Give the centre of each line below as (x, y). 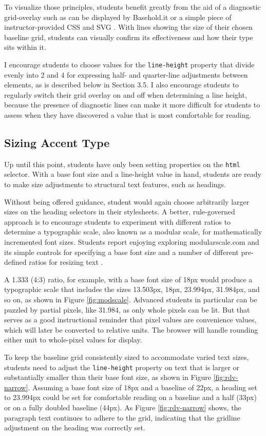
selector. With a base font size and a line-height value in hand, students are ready (133, 174)
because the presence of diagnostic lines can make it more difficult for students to (132, 105)
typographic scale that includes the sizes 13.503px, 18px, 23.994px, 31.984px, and (132, 289)
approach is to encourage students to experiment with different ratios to (118, 221)
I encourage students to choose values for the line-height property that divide (129, 64)
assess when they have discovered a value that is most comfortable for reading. (128, 115)
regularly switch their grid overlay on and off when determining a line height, (126, 94)
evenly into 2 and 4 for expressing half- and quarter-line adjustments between (126, 74)
